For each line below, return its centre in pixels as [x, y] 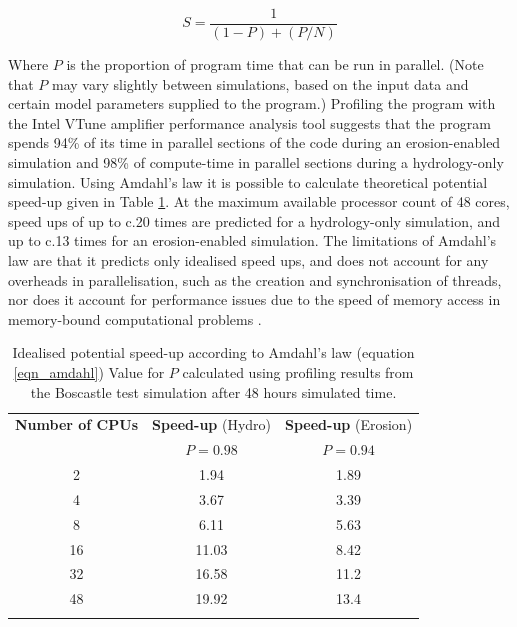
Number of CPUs [76, 424]
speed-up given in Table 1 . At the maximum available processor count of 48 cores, [259, 201]
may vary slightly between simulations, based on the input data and [260, 83]
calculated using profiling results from [298, 371]
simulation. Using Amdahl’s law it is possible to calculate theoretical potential [248, 181]
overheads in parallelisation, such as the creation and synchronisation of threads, [255, 279]
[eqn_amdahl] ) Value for [89, 371]
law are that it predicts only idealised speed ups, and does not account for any [248, 260]
